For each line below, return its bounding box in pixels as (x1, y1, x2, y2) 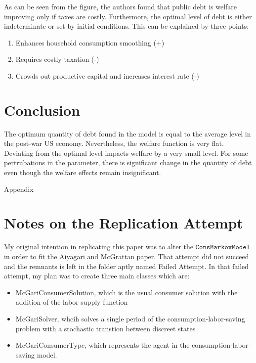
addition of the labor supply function (15, 297, 128, 307)
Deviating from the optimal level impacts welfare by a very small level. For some (4, 147, 248, 158)
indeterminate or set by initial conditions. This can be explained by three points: (4, 21, 249, 31)
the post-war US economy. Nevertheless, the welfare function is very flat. (4, 138, 224, 148)
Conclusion (4, 99, 81, 120)
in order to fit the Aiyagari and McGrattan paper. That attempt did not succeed (4, 251, 249, 261)
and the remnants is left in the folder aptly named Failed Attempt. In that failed (4, 261, 249, 271)
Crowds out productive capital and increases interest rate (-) (15, 70, 199, 81)
